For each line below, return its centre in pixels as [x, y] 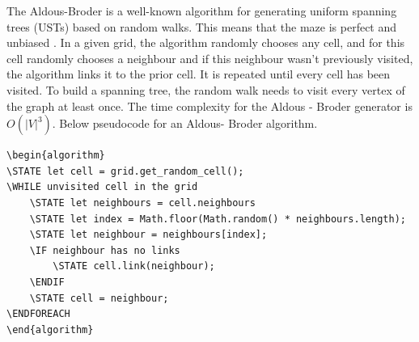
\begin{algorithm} [56, 156]
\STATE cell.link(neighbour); [134, 266]
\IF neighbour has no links [105, 250]
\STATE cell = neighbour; [99, 298]
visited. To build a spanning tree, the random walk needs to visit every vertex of [206, 89]
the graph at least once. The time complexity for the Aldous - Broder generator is [209, 106]
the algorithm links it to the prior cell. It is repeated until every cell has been [199, 74]
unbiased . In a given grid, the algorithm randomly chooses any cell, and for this [206, 42]
